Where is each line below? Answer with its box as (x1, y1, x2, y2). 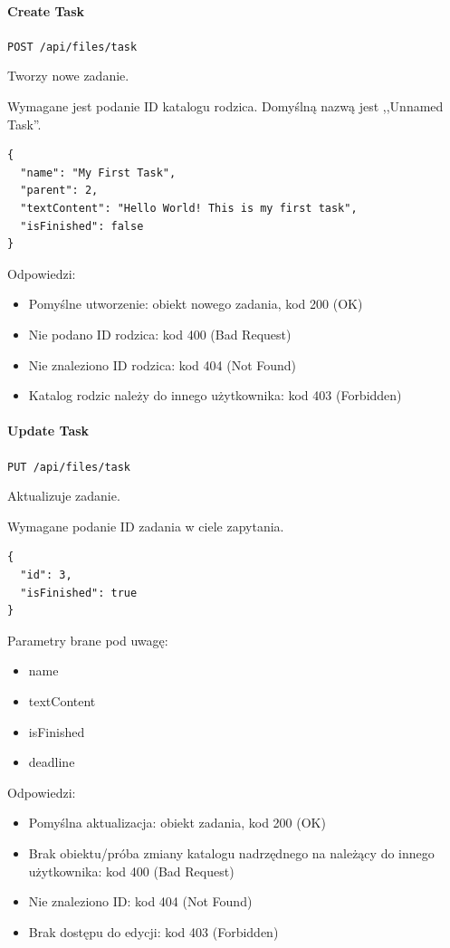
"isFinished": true (20, 586, 138, 599)
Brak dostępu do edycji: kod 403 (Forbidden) (28, 922, 279, 941)
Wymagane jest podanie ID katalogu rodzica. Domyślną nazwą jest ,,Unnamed (7, 97, 444, 116)
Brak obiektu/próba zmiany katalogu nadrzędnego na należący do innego (28, 843, 435, 862)
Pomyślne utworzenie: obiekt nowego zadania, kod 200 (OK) (28, 294, 363, 313)
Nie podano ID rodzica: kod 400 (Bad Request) (28, 324, 292, 343)
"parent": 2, (20, 184, 99, 197)
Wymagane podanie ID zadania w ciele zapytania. (7, 516, 284, 535)
